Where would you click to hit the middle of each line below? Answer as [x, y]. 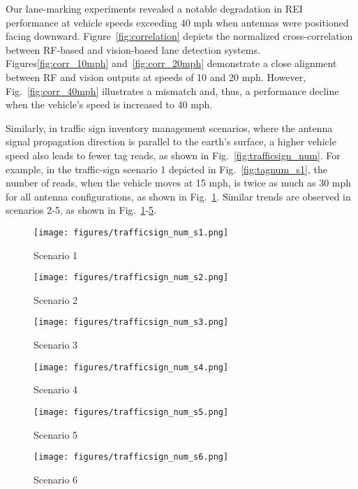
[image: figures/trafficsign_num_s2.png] [131, 278]
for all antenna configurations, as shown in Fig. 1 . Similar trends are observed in [178, 196]
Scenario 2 [56, 299]
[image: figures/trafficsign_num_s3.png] [131, 322]
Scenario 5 [56, 434]
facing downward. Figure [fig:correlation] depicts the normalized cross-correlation [179, 36]
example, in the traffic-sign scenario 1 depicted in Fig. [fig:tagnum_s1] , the [166, 169]
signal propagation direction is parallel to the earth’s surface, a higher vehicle [171, 141]
